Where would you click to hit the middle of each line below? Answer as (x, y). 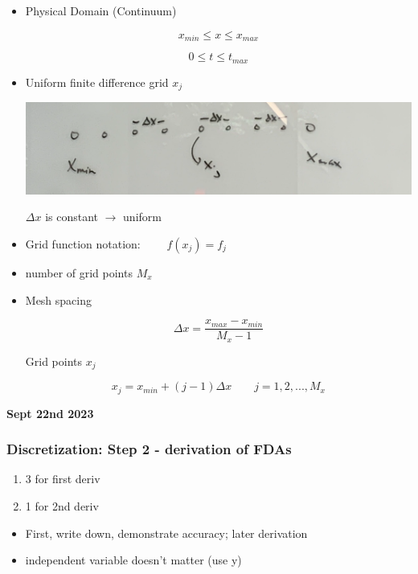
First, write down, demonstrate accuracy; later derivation (166, 533)
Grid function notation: (83, 244)
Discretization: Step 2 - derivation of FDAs (149, 449)
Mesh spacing (59, 299)
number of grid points (79, 273)
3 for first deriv (63, 479)
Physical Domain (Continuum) (101, 10)
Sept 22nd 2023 (50, 413)
